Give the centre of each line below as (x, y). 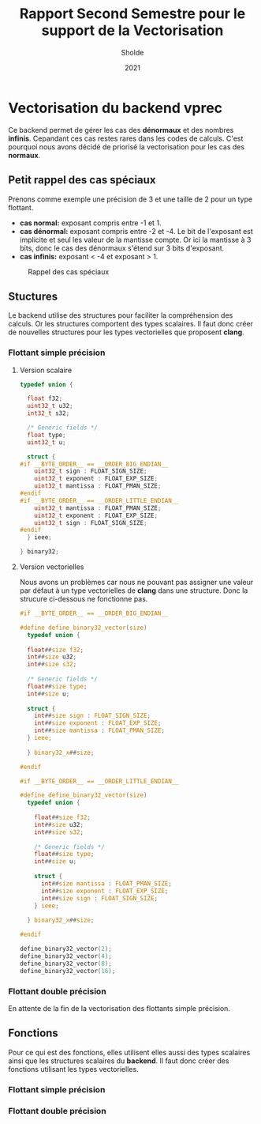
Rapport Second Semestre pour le (132, 14)
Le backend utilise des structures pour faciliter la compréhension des (121, 315)
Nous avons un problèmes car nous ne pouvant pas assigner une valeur (136, 583)
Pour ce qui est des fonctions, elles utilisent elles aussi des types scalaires (129, 1052)
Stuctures (33, 296)
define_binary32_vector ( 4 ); (65, 956)
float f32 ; (45, 399)
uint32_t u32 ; (50, 406)
